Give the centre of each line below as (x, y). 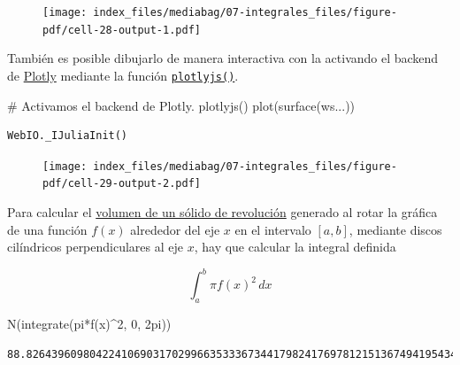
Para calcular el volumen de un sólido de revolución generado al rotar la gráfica (222, 212)
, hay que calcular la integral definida (295, 247)
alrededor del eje (175, 229)
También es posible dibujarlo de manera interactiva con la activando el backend (223, 58)
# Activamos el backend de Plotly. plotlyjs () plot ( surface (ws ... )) (181, 105)
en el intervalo (273, 229)
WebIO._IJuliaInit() (68, 136)
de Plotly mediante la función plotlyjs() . (123, 75)
